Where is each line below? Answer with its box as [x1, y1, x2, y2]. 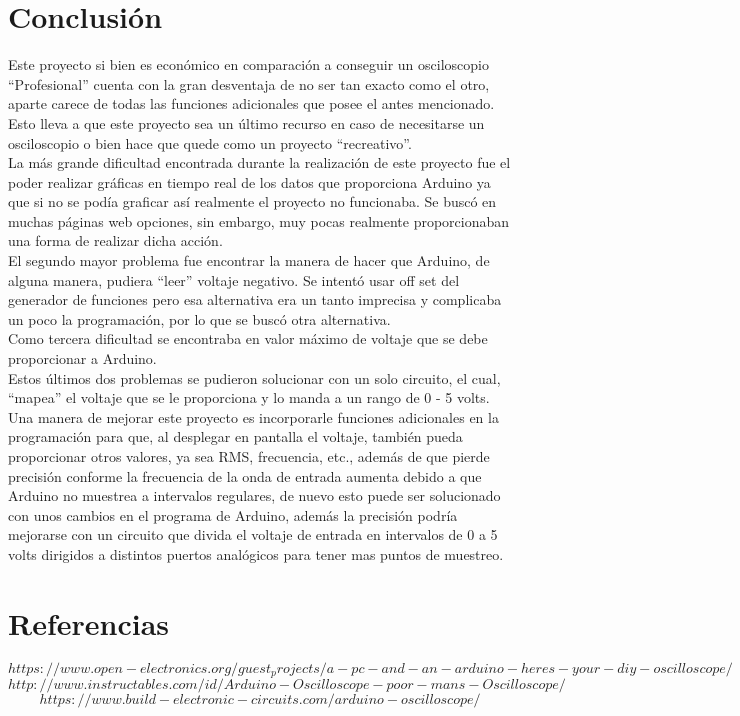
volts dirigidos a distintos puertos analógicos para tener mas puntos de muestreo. [8, 543, 504, 564]
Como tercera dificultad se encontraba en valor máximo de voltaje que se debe [8, 328, 488, 349]
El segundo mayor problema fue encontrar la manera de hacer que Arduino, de [8, 250, 490, 271]
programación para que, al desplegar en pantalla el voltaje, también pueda [8, 426, 463, 447]
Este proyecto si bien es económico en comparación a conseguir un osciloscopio [8, 54, 489, 75]
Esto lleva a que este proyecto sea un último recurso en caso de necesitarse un [8, 112, 485, 133]
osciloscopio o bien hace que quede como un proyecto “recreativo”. [8, 132, 412, 153]
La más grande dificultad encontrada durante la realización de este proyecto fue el [8, 152, 511, 173]
